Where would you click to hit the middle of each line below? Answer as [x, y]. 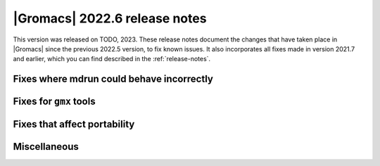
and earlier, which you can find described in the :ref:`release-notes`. [112, 59]
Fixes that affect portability [74, 124]
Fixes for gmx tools [54, 102]
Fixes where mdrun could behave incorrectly [113, 79]
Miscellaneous [46, 147]
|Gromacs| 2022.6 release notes [110, 18]
